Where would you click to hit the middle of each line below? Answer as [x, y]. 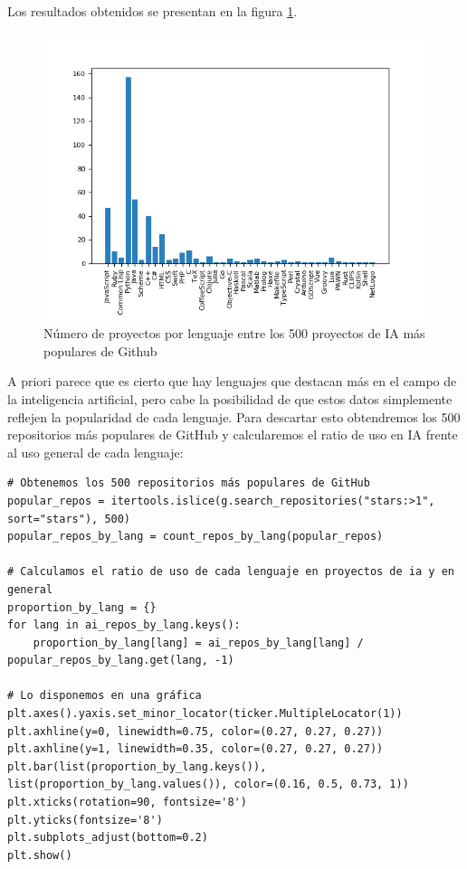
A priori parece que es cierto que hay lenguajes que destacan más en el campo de [232, 381]
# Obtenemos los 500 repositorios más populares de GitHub [189, 483]
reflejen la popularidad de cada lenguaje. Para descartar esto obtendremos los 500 [234, 416]
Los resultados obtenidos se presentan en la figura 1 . [152, 11]
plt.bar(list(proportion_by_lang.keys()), [137, 766]
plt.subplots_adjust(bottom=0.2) [108, 838]
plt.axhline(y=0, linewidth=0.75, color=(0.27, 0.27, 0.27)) [195, 731]
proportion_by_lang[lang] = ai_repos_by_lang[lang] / [198, 642]
